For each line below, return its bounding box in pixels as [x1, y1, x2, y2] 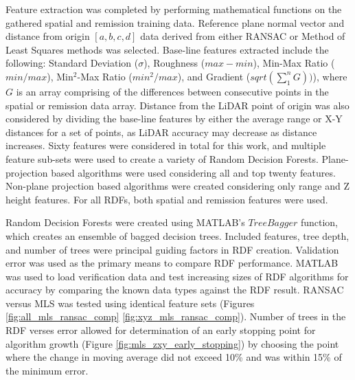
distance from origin [5, 29, 90, 43]
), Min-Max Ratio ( [253, 56, 335, 70]
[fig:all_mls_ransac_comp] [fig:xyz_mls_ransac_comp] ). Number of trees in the [5, 309, 346, 324]
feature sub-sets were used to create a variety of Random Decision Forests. [5, 151, 319, 166]
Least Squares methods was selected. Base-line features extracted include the [5, 42, 329, 56]
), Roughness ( [144, 56, 205, 70]
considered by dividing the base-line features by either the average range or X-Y [5, 111, 343, 126]
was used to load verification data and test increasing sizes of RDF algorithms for [5, 269, 349, 283]
